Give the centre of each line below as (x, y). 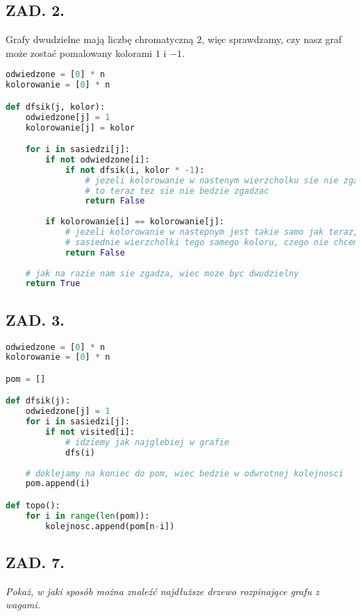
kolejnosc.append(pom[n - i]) (110, 526)
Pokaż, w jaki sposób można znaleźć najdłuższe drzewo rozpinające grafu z (162, 591)
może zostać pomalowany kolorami (79, 52)
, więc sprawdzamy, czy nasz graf (272, 39)
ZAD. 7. (35, 562)
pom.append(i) (58, 484)
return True (53, 284)
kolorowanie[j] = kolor (80, 127)
